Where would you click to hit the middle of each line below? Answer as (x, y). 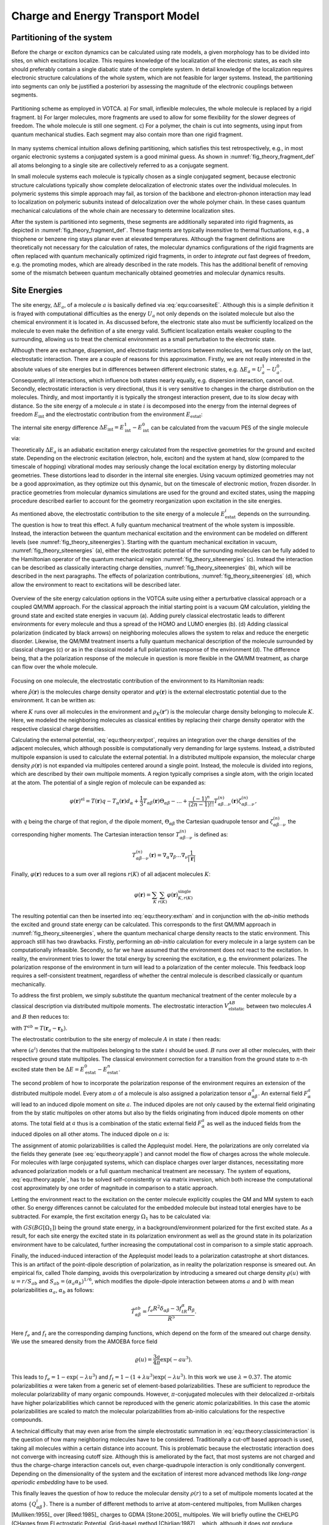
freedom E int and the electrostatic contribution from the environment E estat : (107, 415)
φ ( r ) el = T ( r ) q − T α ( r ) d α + (104, 801)
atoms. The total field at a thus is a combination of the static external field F (107, 1123)
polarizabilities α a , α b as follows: (53, 1290)
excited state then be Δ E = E (48, 1069)
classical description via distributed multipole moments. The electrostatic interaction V (120, 1006)
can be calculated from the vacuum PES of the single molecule (230, 428)
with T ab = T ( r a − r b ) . (39, 1028)
